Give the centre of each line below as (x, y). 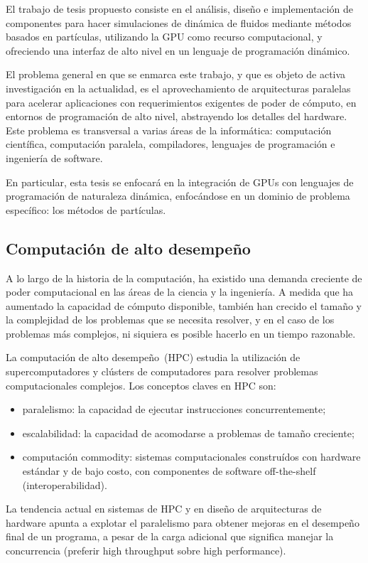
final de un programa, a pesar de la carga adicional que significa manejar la (170, 536)
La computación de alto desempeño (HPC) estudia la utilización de (153, 357)
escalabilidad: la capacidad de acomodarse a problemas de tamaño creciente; (188, 433)
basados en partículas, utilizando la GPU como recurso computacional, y (164, 37)
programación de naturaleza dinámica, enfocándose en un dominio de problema (178, 196)
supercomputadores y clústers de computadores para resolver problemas (162, 371)
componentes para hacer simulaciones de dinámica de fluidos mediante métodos (179, 22)
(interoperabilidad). (65, 484)
